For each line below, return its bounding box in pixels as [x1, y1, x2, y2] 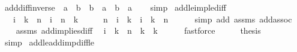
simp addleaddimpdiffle [4, 35, 95, 48]
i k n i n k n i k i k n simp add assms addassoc [13, 12, 292, 25]
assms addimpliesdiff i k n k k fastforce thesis [16, 24, 261, 37]
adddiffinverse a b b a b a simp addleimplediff [4, 1, 226, 13]
